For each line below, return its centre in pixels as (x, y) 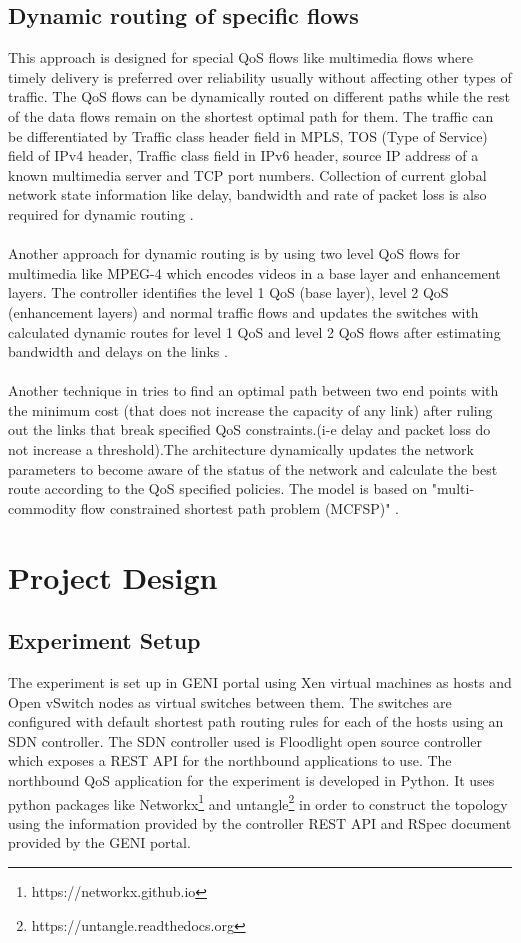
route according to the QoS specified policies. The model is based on (218, 488)
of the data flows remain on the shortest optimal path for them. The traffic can (251, 115)
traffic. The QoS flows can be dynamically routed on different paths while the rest (259, 96)
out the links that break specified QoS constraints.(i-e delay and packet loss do (249, 429)
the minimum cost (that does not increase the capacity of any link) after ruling (250, 409)
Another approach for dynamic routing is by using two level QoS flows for (234, 253)
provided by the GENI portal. (99, 842)
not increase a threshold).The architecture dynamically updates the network (241, 449)
